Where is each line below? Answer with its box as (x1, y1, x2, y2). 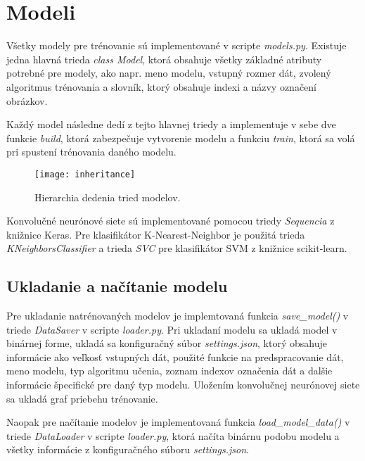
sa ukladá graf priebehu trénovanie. (6, 391, 158, 405)
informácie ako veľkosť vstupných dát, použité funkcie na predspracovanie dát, (6, 349, 344, 364)
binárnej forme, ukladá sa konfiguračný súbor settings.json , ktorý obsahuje (6, 336, 327, 351)
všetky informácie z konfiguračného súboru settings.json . (6, 442, 249, 457)
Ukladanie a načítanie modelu (6, 275, 228, 297)
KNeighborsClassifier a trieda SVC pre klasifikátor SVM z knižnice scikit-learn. (6, 241, 347, 255)
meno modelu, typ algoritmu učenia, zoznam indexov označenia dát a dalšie (6, 363, 333, 378)
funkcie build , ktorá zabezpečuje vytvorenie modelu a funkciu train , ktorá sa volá (6, 130, 355, 145)
